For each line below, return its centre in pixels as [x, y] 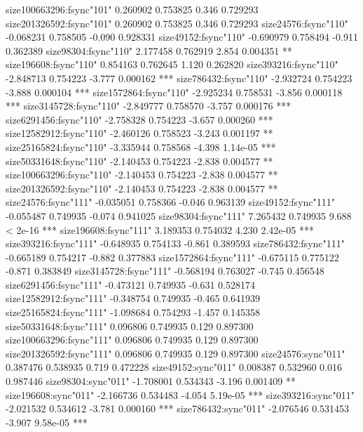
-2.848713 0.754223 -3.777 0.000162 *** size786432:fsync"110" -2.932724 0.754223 [179, 78]
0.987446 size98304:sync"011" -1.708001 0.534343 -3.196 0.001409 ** [151, 381]
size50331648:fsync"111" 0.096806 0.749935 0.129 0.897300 [130, 326]
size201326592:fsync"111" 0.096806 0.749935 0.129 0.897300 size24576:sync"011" [176, 353]
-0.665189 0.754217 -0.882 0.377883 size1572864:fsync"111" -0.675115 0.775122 [172, 257]
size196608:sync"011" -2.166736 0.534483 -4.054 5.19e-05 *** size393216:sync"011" [180, 394]
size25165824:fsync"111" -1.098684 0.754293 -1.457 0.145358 [133, 312]
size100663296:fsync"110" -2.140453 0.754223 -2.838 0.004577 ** [142, 175]
